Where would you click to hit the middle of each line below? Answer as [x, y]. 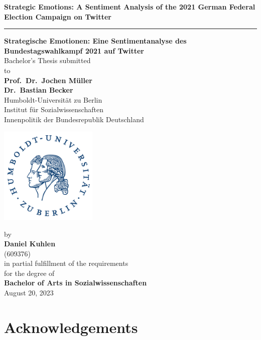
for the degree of [29, 273]
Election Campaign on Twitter [58, 16]
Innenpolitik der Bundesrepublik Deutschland [74, 119]
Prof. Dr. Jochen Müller [48, 80]
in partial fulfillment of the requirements [66, 263]
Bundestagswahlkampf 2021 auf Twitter [74, 50]
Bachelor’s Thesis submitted [47, 60]
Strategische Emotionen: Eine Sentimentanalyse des [95, 41]
